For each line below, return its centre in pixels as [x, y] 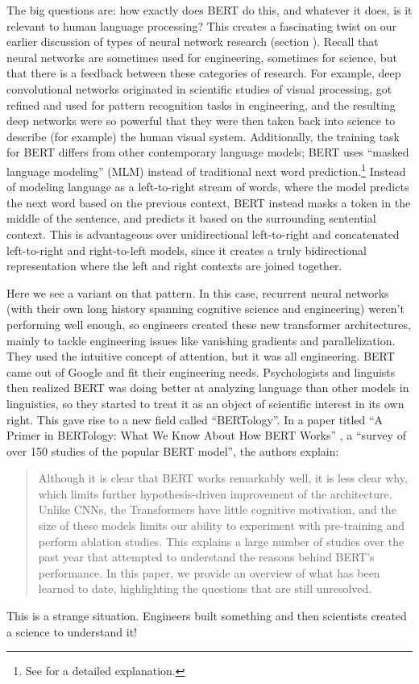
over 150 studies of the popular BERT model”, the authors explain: [173, 450]
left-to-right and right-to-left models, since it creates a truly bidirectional [187, 250]
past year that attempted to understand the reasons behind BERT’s [206, 557]
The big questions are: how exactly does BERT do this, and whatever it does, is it [209, 10]
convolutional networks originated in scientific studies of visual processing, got [199, 88]
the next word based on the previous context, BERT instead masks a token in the [209, 202]
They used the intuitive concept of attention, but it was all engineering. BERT [201, 356]
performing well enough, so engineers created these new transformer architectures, [209, 324]
